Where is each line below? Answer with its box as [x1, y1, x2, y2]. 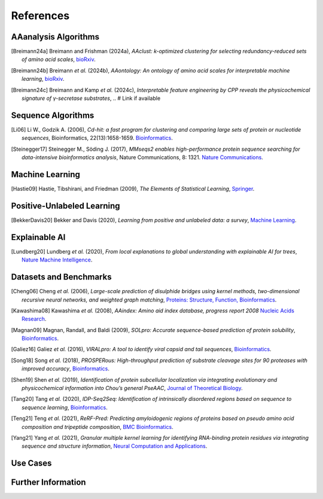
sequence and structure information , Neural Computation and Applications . [22, 443, 208, 450]
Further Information [11, 477, 86, 488]
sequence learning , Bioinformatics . [22, 404, 108, 411]
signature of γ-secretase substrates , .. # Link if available [22, 95, 161, 102]
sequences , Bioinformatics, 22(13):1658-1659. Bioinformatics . [22, 135, 173, 142]
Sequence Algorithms [11, 110, 95, 120]
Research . [22, 315, 47, 322]
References [11, 9, 70, 22]
